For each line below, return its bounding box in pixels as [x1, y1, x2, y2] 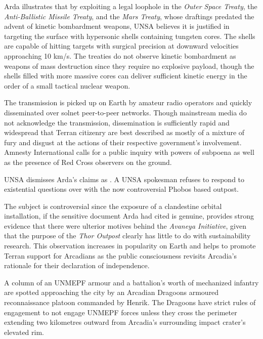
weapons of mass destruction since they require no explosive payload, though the [4, 60, 254, 71]
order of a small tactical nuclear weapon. [4, 80, 130, 91]
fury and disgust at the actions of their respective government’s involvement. [4, 137, 242, 147]
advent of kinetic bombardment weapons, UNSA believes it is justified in [4, 21, 230, 31]
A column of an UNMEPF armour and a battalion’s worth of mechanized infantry [4, 277, 259, 287]
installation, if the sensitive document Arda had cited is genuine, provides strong [4, 210, 254, 221]
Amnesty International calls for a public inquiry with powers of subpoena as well [4, 147, 254, 157]
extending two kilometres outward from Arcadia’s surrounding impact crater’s [4, 317, 246, 327]
